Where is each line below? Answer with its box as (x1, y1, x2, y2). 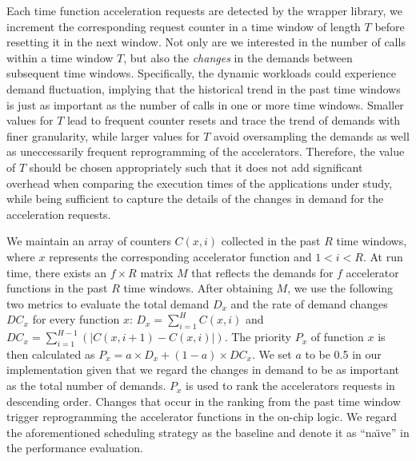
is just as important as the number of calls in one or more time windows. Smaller (6, 96, 404, 113)
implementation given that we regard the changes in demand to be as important (6, 361, 400, 378)
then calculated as (6, 345, 95, 362)
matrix (140, 264, 174, 280)
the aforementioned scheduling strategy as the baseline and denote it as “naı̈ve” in (6, 423, 410, 440)
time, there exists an (6, 264, 107, 280)
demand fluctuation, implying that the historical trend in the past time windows (6, 80, 401, 97)
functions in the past (6, 280, 108, 296)
